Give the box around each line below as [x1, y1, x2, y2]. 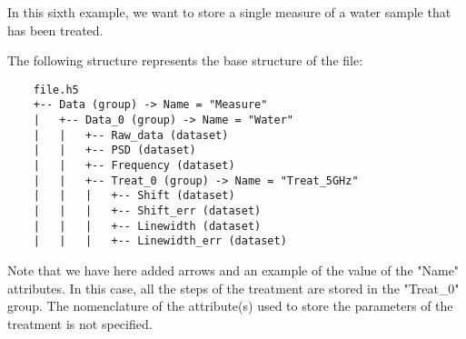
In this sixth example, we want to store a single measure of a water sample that [7, 3, 451, 21]
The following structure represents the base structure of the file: [7, 51, 363, 70]
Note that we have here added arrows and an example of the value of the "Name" [7, 261, 460, 279]
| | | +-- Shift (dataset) [33, 189, 235, 203]
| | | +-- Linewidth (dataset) [33, 219, 262, 233]
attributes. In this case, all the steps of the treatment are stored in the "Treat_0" [7, 278, 460, 297]
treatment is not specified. [7, 314, 153, 333]
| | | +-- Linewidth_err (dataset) [33, 234, 287, 248]
